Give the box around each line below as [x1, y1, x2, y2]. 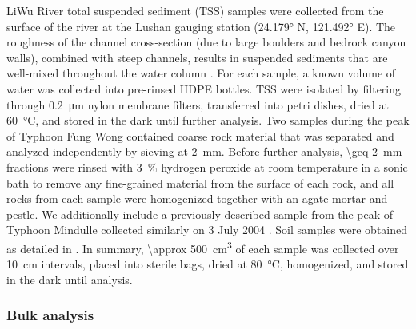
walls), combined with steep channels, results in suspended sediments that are [6, 49, 388, 65]
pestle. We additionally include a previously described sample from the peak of [6, 205, 394, 222]
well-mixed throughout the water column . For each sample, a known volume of [6, 65, 396, 81]
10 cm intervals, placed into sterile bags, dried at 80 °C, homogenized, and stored [6, 256, 409, 272]
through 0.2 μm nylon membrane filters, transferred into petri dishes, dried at [6, 96, 389, 113]
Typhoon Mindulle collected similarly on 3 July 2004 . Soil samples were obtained [6, 221, 408, 238]
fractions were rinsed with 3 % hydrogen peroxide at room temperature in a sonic [6, 158, 408, 175]
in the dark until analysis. [6, 271, 133, 287]
